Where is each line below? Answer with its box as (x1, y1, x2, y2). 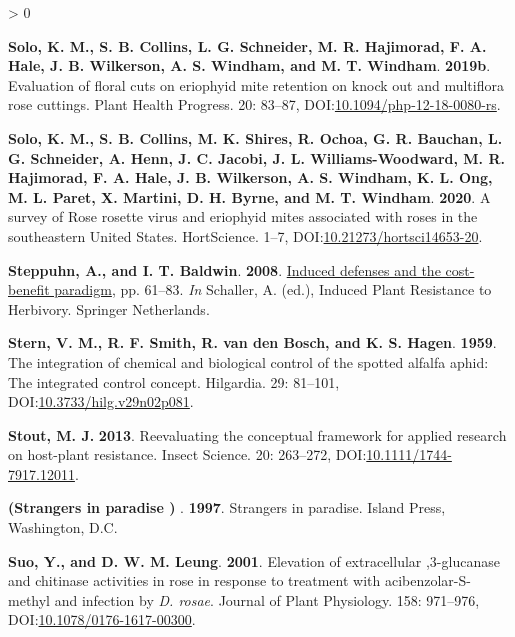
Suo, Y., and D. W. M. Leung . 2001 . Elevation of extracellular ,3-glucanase (8, 550, 500, 571)
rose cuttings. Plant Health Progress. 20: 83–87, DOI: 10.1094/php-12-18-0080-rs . (8, 94, 501, 115)
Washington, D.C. (8, 517, 118, 538)
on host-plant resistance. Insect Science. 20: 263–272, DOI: (8, 444, 367, 465)
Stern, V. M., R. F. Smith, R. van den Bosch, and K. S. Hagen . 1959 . (8, 332, 497, 353)
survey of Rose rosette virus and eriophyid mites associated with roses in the (8, 206, 478, 227)
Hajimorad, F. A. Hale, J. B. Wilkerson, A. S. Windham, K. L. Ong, (8, 167, 493, 188)
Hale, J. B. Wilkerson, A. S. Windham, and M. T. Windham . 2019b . (8, 55, 491, 76)
